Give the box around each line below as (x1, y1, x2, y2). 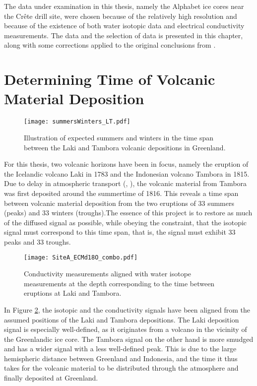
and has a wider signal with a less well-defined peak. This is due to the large (4, 343, 237, 354)
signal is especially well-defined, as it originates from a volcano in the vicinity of (4, 324, 247, 334)
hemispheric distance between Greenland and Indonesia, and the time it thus (4, 353, 238, 363)
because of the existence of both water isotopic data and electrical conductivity (4, 20, 245, 31)
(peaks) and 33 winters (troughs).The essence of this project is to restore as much (4, 207, 253, 218)
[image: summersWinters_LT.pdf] (24, 118, 130, 126)
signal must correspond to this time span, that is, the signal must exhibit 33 (4, 227, 236, 237)
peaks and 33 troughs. (4, 236, 71, 247)
